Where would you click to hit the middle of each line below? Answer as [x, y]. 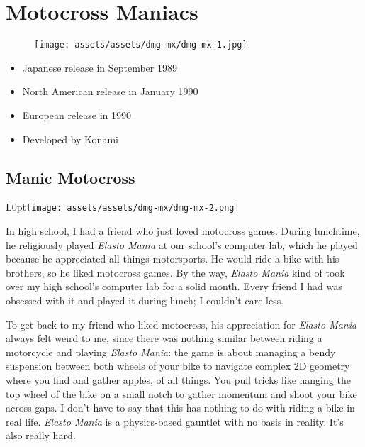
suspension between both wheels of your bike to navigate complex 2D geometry [178, 366]
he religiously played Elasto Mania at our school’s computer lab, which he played [182, 244]
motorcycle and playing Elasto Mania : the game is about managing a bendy [171, 352]
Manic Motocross [71, 177]
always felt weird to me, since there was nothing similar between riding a [164, 338]
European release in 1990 [77, 115]
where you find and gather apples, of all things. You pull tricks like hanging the [178, 379]
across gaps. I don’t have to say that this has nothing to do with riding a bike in [180, 408]
